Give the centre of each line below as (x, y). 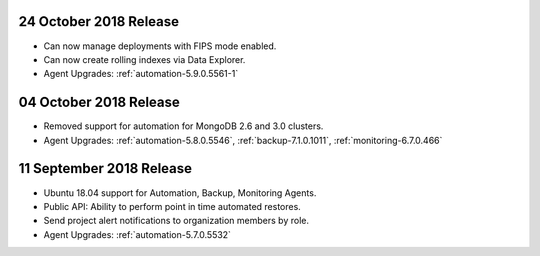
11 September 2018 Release (105, 168)
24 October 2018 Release (99, 21)
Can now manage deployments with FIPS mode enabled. (160, 46)
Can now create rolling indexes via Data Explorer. (144, 59)
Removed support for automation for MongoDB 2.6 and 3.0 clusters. (183, 126)
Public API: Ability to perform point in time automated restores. (172, 206)
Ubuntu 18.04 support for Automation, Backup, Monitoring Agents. (180, 192)
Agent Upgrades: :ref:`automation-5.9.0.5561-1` (141, 74)
